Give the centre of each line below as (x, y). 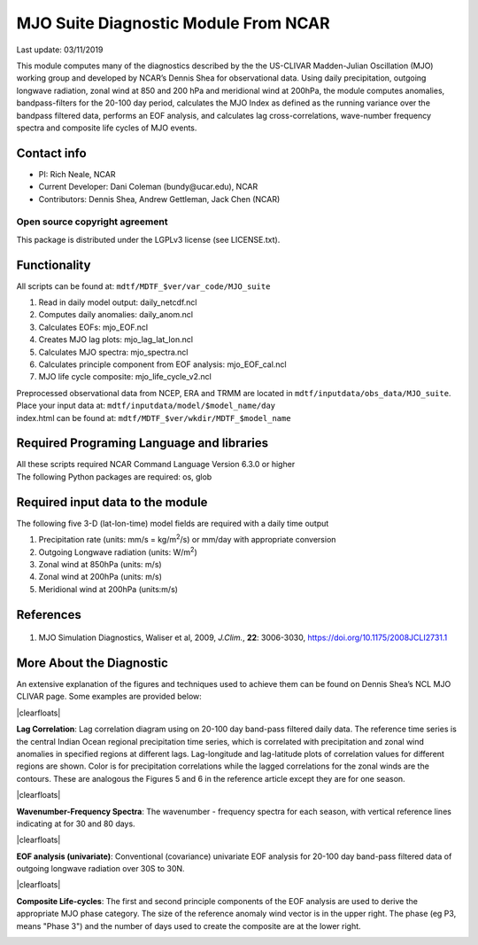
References (49, 615)
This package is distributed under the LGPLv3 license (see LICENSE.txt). (148, 239)
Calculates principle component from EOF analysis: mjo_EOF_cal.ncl (162, 364)
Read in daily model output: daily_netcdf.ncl (118, 302)
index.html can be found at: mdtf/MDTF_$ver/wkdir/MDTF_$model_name (154, 418)
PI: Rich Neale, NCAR (77, 174)
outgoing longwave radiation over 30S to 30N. (100, 869)
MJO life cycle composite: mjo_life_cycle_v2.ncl (125, 377)
